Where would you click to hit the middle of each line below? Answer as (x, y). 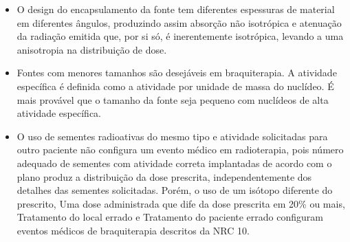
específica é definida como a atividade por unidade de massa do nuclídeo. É (175, 86)
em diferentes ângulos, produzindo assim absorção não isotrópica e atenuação (179, 22)
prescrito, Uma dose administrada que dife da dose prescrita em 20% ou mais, (181, 203)
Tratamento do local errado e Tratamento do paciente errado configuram (170, 217)
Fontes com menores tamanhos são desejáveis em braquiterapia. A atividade (177, 73)
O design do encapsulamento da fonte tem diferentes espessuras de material (176, 9)
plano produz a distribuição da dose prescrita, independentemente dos (164, 176)
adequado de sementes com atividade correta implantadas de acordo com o (174, 163)
